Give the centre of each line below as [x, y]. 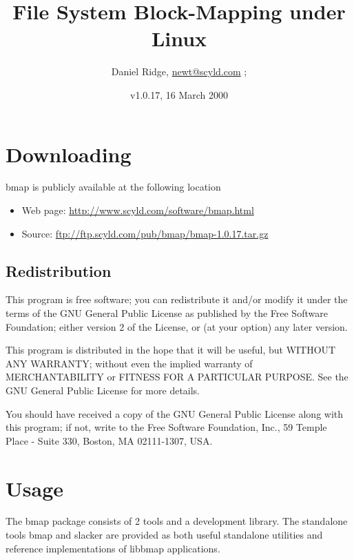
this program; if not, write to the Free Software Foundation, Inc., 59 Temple [166, 427]
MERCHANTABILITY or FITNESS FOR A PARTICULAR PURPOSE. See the [177, 377]
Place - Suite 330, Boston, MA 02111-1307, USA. [109, 440]
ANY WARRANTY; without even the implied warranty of [129, 363]
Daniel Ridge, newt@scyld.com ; [179, 71]
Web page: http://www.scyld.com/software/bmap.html [138, 210]
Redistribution [59, 270]
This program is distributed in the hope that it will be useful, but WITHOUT [171, 350]
